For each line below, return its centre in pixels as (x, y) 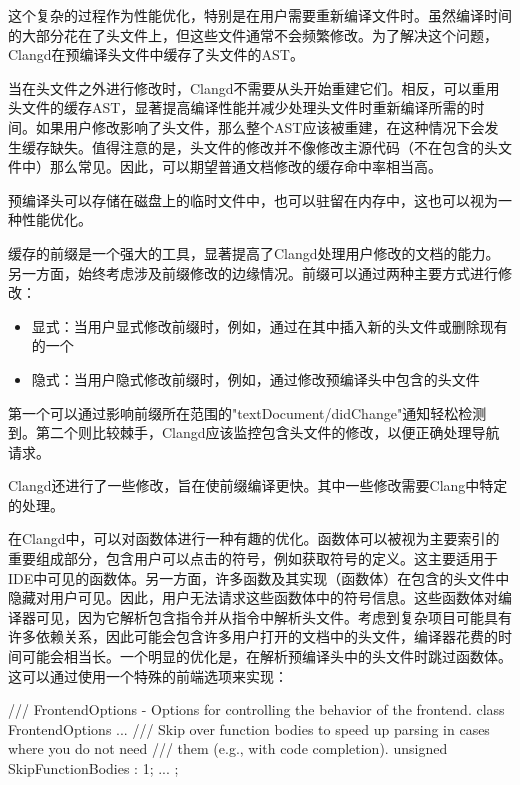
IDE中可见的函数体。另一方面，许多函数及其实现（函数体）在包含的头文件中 (259, 577)
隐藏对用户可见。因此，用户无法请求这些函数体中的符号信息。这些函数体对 (253, 597)
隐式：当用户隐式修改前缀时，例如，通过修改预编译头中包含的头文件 (255, 378)
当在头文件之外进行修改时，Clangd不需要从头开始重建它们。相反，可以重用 (254, 87)
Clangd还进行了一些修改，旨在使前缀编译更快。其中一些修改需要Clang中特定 (258, 485)
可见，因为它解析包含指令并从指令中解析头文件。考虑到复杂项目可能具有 (273, 616)
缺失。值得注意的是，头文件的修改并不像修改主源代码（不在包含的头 (273, 146)
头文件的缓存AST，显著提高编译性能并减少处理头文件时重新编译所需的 (239, 107)
